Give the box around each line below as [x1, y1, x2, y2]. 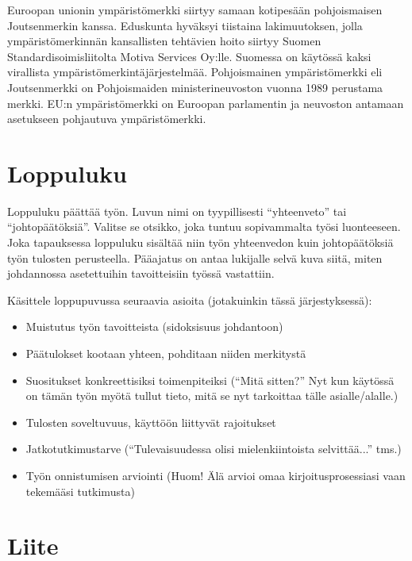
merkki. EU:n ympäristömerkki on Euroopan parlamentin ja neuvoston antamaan [7, 94, 404, 111]
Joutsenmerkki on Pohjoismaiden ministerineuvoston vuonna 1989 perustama [7, 79, 383, 95]
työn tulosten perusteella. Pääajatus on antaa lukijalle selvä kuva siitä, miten [7, 249, 383, 266]
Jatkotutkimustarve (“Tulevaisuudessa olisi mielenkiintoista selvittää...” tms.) [25, 440, 402, 457]
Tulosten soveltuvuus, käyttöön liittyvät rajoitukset [25, 413, 276, 430]
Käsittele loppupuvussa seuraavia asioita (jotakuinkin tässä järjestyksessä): [7, 291, 372, 308]
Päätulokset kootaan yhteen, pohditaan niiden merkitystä [25, 345, 306, 362]
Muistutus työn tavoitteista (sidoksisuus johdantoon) [25, 318, 283, 335]
